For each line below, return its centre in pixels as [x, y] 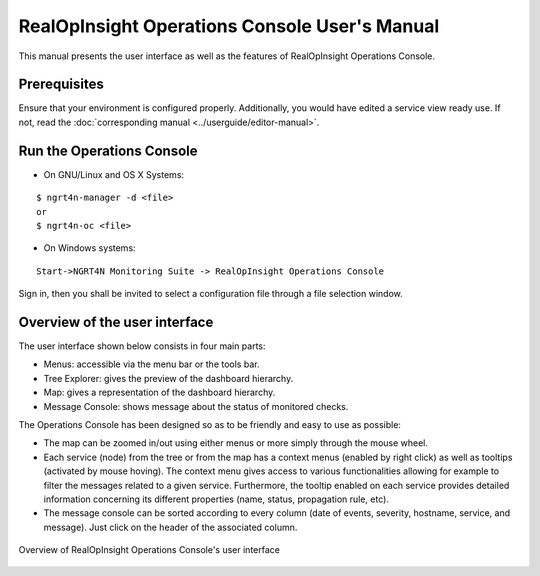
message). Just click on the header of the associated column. [170, 527]
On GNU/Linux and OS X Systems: [114, 174]
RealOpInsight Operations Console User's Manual [229, 26]
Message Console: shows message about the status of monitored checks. [196, 406]
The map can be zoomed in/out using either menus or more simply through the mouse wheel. [236, 443]
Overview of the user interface [116, 321]
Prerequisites [61, 84]
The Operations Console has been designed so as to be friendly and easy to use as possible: [210, 424]
